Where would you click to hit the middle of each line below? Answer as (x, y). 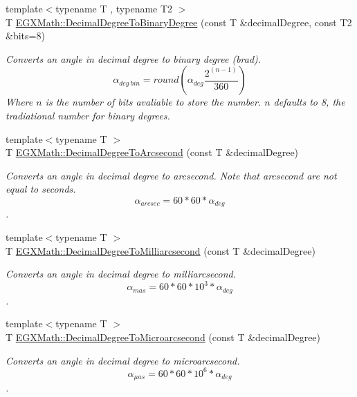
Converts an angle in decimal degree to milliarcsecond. (121, 274)
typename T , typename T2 (114, 8)
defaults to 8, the (309, 102)
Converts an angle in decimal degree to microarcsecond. (123, 360)
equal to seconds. (41, 189)
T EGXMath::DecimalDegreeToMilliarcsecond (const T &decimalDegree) (161, 250)
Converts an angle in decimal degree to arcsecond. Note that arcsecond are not (171, 175)
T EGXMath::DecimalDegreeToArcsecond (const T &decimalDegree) (152, 152)
